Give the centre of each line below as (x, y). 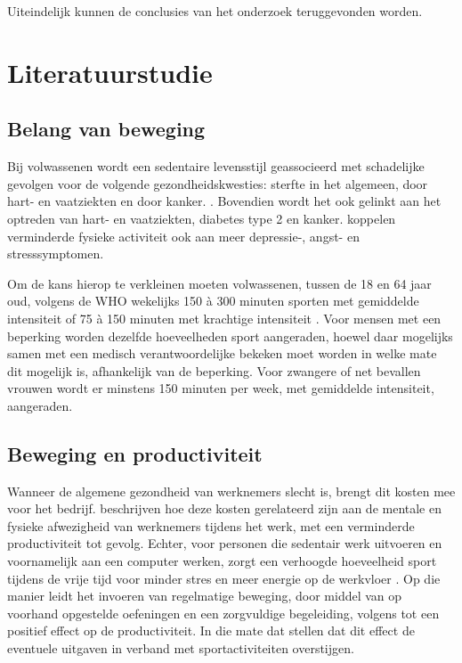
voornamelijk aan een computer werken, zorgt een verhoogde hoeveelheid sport (222, 561)
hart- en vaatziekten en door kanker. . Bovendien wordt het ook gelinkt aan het (224, 201)
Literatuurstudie (110, 72)
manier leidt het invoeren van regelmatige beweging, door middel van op (205, 596)
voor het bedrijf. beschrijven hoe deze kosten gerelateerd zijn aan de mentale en (224, 508)
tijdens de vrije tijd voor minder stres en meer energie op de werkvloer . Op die (224, 578)
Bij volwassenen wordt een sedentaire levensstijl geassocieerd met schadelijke (216, 166)
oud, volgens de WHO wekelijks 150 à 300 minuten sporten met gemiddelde (213, 301)
